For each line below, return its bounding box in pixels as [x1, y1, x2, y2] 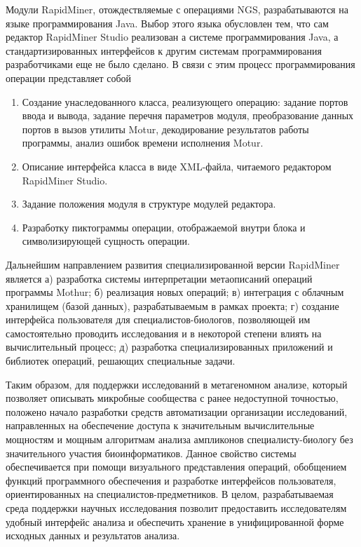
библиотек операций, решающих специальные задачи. [6, 353, 236, 368]
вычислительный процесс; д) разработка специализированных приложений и [6, 339, 333, 354]
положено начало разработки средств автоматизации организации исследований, [6, 404, 348, 419]
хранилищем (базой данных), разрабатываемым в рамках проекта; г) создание [6, 298, 339, 313]
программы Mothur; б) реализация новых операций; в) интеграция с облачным [6, 285, 344, 299]
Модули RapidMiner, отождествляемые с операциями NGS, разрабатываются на [6, 2, 348, 16]
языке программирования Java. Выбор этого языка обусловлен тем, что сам [6, 15, 329, 30]
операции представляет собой [6, 70, 132, 85]
